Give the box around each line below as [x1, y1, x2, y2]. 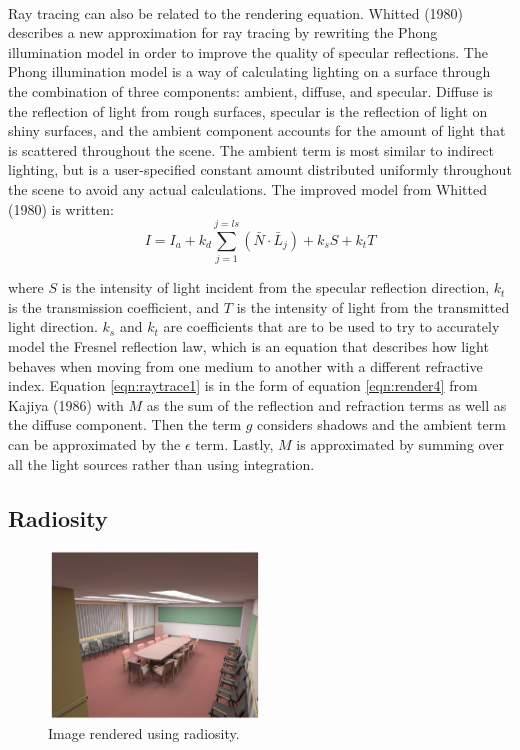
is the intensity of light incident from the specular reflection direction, [61, 277, 490, 298]
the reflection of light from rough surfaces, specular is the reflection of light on [8, 100, 488, 121]
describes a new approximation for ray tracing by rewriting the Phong [8, 22, 438, 43]
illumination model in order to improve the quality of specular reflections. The [8, 41, 488, 62]
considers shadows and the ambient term [257, 414, 506, 435]
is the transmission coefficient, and [8, 296, 220, 317]
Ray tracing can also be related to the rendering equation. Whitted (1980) [8, 2, 464, 23]
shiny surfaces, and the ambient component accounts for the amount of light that [8, 120, 506, 141]
